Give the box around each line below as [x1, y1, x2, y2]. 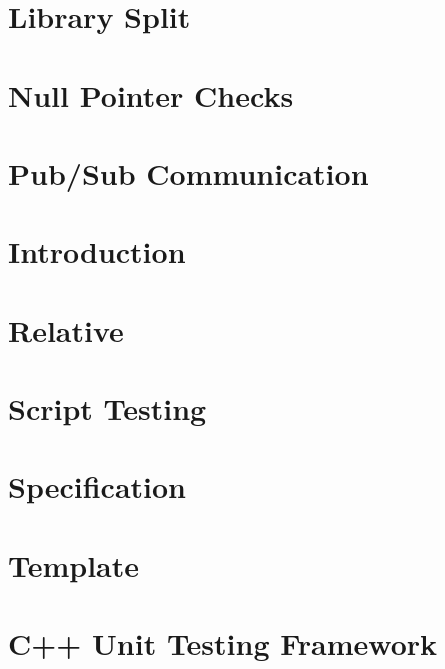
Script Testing [8, 388, 207, 429]
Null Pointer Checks [8, 74, 294, 115]
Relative [8, 309, 124, 350]
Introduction [8, 231, 186, 272]
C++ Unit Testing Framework [8, 623, 438, 664]
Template [8, 544, 140, 585]
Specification [8, 466, 186, 507]
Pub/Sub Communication [8, 152, 369, 193]
